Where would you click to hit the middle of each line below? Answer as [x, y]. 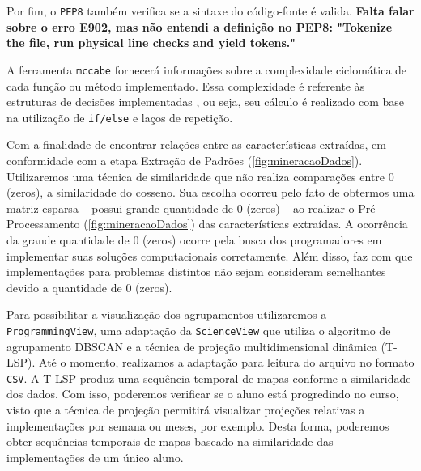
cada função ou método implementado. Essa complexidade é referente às [186, 85]
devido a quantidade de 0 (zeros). [89, 287]
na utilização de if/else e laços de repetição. [120, 117]
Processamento [43, 224]
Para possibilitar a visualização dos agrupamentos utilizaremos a [167, 314]
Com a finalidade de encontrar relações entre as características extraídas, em [196, 144]
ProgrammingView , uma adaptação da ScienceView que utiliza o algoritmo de [199, 330]
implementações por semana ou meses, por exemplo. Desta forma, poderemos [198, 425]
